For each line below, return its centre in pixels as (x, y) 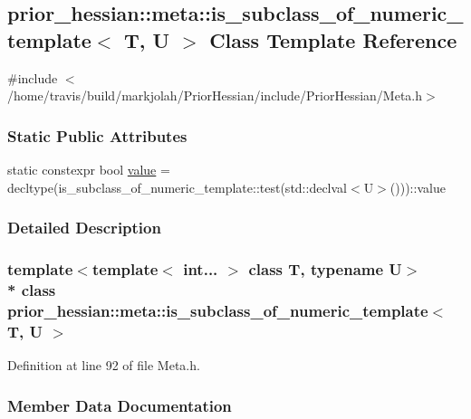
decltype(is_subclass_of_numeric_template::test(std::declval (178, 187)
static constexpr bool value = (89, 169)
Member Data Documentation (120, 405)
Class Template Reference (333, 39)
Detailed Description (84, 228)
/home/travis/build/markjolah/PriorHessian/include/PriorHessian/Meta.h (215, 95)
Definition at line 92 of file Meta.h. (104, 365)
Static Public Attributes (97, 135)
